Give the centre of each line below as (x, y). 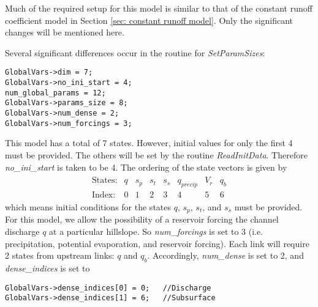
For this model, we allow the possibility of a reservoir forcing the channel (142, 219)
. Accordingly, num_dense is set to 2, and (225, 255)
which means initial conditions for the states (88, 206)
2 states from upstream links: (60, 255)
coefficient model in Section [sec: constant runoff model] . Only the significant (149, 20)
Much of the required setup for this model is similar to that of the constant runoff (159, 8)
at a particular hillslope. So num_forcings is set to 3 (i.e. (156, 231)
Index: (104, 195)
